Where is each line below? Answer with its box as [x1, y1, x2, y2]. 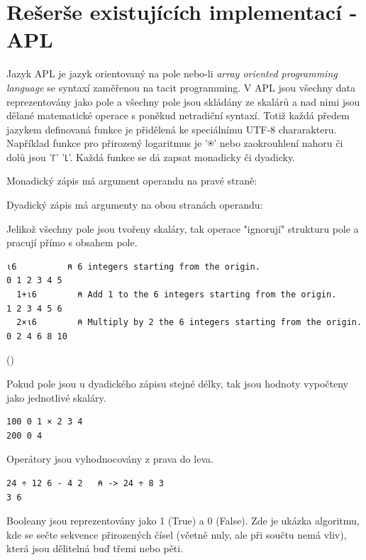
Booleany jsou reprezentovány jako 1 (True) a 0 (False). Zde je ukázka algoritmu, [6, 513, 360, 528]
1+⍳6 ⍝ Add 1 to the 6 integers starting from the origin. [16, 290, 337, 300]
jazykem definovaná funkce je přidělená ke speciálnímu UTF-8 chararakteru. [6, 121, 337, 136]
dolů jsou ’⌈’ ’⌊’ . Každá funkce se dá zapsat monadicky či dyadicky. [6, 149, 296, 164]
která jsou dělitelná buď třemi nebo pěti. [6, 541, 184, 556]
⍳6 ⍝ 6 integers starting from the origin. [6, 261, 260, 272]
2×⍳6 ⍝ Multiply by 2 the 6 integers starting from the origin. [16, 317, 362, 328]
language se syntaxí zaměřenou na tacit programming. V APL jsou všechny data [6, 79, 356, 94]
